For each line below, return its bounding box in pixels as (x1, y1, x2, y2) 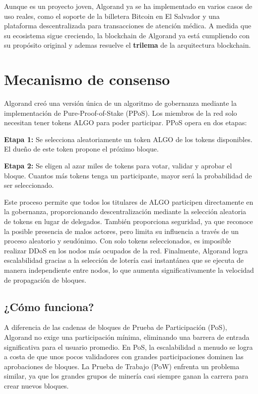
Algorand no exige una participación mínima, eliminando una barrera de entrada (4, 331, 250, 342)
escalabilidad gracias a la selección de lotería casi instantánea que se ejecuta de (4, 255, 244, 265)
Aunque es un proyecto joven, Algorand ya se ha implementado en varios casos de (4, 1, 253, 11)
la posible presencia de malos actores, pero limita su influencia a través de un (4, 226, 239, 236)
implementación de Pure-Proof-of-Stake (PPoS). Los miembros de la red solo (4, 107, 237, 118)
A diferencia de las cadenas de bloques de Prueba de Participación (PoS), (4, 322, 227, 332)
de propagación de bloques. (4, 274, 86, 285)
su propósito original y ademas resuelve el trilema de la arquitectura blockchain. (4, 40, 251, 50)
